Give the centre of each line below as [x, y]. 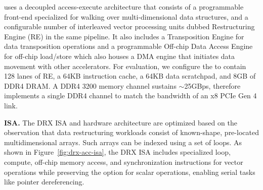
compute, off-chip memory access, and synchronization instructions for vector [124, 162]
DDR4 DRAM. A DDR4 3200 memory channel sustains [90, 85]
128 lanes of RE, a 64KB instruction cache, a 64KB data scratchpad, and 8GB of [130, 76]
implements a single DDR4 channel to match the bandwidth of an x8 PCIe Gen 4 [130, 96]
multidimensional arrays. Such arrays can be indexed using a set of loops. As [123, 142]
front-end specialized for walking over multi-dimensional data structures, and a [126, 16]
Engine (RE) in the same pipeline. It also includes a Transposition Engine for [124, 36]
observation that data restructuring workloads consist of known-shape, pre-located [131, 132]
